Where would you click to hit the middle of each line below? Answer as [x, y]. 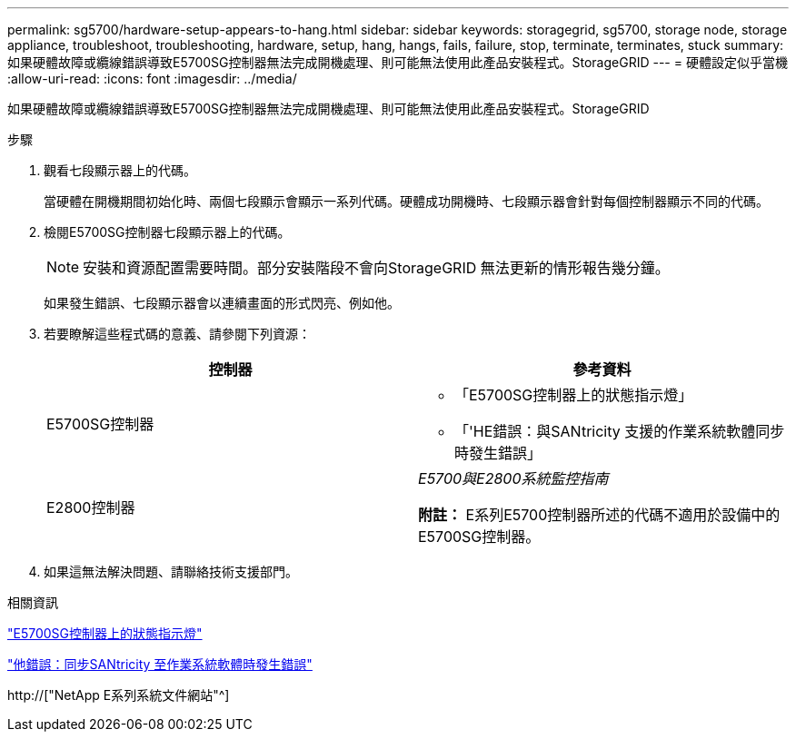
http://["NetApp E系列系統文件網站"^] [119, 695]
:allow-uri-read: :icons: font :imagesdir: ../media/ [152, 79]
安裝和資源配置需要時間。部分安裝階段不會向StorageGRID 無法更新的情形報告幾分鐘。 [376, 268]
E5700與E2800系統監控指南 [513, 478]
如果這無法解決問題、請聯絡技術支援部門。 [171, 571]
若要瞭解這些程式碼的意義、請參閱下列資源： [177, 334]
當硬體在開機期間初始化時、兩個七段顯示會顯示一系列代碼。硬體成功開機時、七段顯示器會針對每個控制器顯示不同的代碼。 [406, 201]
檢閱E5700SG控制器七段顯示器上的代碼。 [167, 232]
